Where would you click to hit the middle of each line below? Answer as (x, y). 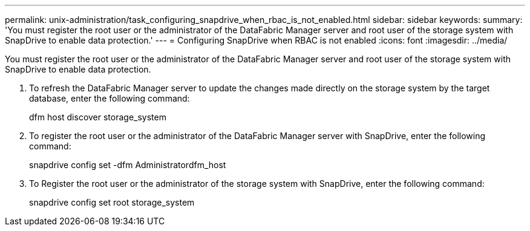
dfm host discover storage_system (98, 117)
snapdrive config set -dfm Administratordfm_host (128, 165)
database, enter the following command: (110, 98)
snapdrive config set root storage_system (112, 202)
